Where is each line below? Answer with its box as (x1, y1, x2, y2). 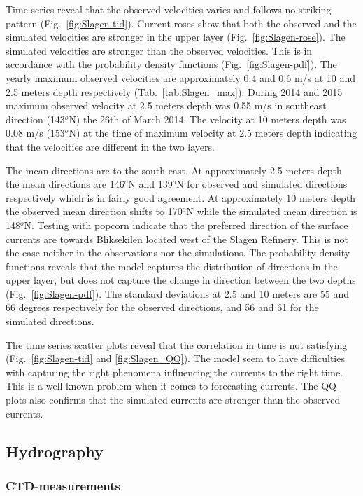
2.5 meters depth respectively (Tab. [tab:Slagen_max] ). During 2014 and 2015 (6, 84, 343, 99)
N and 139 (128, 177, 173, 191)
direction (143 (6, 111, 65, 126)
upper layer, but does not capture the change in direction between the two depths (6, 273, 356, 287)
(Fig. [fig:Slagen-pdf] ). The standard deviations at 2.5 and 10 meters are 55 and (6, 286, 349, 301)
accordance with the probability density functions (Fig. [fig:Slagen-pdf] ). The (6, 57, 337, 71)
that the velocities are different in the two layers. (6, 139, 215, 153)
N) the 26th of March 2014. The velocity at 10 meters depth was (69, 111, 346, 126)
